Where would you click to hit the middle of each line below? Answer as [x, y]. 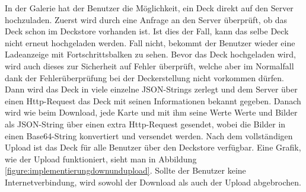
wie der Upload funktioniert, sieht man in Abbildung [101, 159]
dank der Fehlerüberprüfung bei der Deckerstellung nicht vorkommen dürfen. [145, 77]
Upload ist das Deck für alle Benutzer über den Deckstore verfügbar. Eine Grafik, [153, 147]
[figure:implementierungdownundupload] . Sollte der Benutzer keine [125, 170]
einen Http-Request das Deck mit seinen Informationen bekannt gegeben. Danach [153, 100]
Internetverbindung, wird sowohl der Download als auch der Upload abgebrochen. [153, 182]
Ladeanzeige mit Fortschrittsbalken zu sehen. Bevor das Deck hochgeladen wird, [150, 54]
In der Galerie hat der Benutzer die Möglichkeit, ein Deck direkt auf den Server [149, 8]
